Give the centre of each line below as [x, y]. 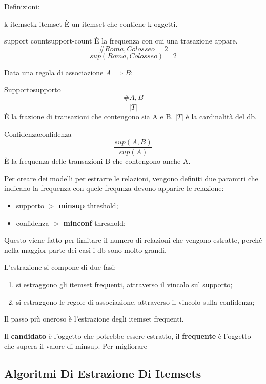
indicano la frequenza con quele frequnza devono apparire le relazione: [114, 188]
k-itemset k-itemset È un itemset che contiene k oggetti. [91, 23]
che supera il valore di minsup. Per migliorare [76, 346]
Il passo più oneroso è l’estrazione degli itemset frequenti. [94, 319]
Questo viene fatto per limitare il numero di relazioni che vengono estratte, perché [133, 240]
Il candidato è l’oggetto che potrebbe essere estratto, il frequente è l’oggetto [128, 336]
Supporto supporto [33, 89]
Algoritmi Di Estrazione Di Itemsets [103, 374]
